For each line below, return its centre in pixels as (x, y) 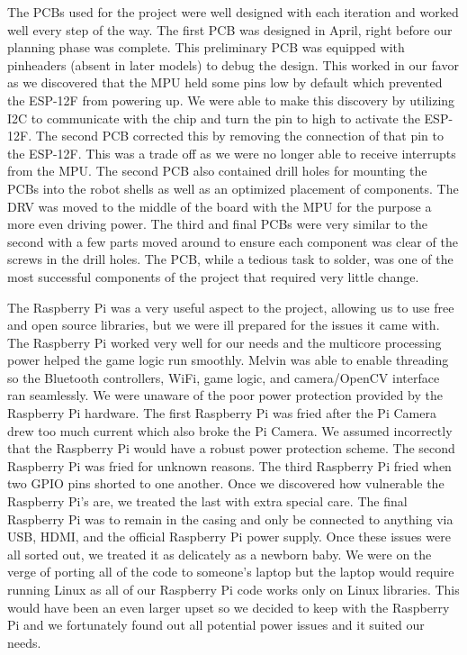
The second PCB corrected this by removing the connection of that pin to (240, 136)
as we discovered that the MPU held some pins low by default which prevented (225, 82)
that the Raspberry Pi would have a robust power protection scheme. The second (231, 448)
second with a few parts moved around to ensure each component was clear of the (233, 241)
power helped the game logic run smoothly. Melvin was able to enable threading (228, 360)
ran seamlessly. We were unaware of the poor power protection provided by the (225, 395)
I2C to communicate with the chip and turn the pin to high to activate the (214, 118)
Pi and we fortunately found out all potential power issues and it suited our (216, 625)
